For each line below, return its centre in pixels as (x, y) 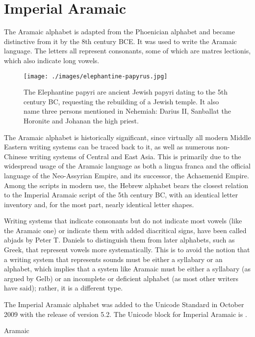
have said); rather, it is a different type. (64, 288)
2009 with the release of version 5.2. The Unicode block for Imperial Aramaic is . (126, 314)
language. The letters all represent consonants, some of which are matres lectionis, (127, 51)
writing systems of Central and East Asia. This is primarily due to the (135, 156)
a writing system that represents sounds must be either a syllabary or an (113, 259)
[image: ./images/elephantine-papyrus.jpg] (96, 76)
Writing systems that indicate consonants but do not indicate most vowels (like (123, 221)
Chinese (16, 156)
